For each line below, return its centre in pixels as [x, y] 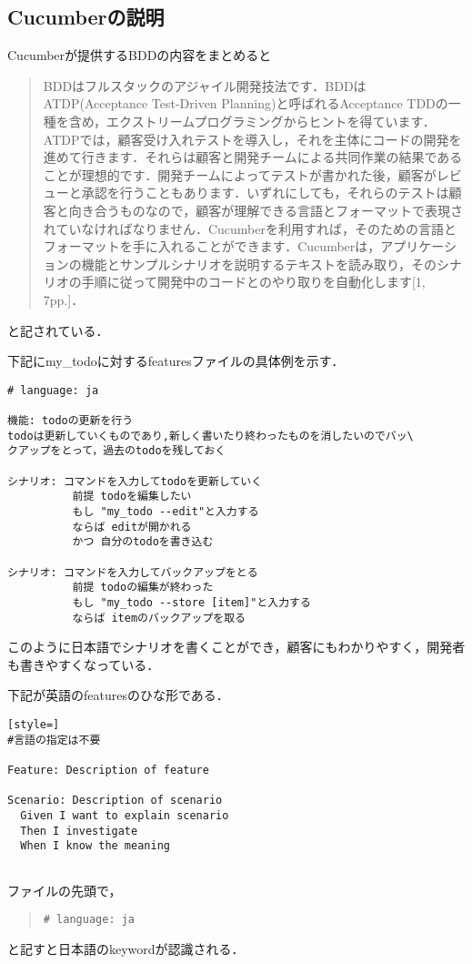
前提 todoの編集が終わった [143, 588]
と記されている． [58, 330]
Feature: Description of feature [108, 770]
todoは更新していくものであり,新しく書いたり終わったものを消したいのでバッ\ [211, 436]
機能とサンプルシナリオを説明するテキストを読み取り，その [259, 264]
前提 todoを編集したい [132, 497]
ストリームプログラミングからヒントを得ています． [283, 121]
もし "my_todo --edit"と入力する [166, 511]
